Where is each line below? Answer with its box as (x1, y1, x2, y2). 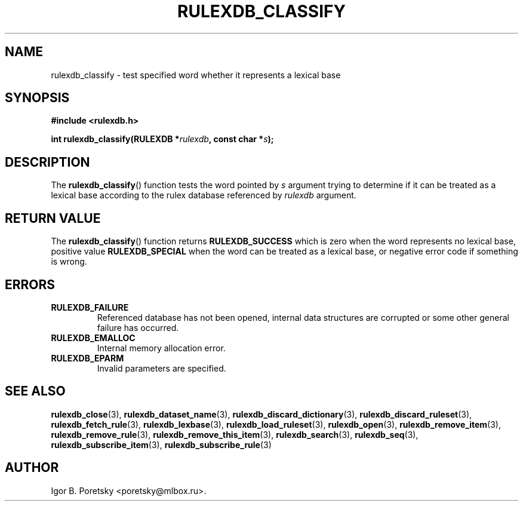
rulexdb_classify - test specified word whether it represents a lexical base (51, 69, 341, 80)
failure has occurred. (97, 322, 179, 333)
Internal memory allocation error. (97, 342, 226, 353)
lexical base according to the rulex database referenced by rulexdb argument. (51, 190, 356, 201)
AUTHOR (5, 460, 59, 476)
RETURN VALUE (5, 210, 101, 226)
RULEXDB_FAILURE (51, 302, 129, 312)
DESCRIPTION (5, 154, 90, 170)
